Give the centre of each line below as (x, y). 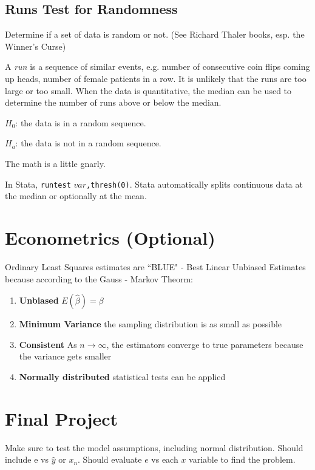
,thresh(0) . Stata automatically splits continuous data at (195, 184)
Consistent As (48, 344)
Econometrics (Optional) (110, 237)
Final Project (62, 418)
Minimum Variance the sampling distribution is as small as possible (151, 324)
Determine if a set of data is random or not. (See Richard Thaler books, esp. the (155, 34)
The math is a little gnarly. (55, 163)
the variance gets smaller (65, 356)
